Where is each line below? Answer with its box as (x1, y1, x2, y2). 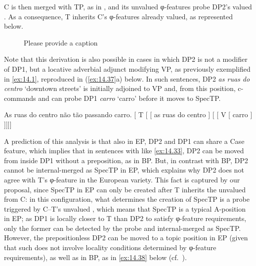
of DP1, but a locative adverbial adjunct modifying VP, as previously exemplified (4, 63, 251, 74)
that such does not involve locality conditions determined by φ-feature (4, 242, 216, 253)
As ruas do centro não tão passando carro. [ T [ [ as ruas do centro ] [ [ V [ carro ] (4, 109, 253, 120)
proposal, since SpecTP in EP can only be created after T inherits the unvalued (4, 184, 246, 194)
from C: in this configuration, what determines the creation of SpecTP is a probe (4, 194, 250, 204)
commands (4, 92, 36, 103)
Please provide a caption (24, 37, 98, 47)
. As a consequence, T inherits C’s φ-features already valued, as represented (4, 11, 233, 21)
